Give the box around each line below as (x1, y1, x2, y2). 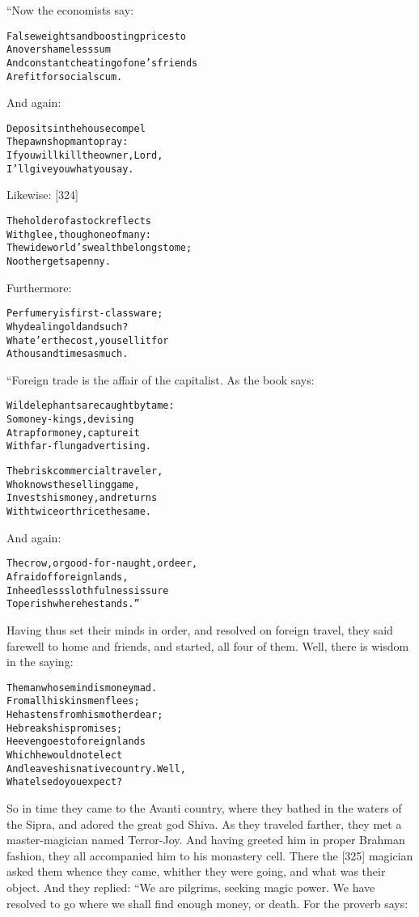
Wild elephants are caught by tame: (6, 400, 175, 412)
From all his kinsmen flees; (6, 695, 140, 707)
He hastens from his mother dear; (6, 709, 163, 721)
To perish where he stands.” (6, 598, 140, 610)
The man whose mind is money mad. (6, 681, 158, 694)
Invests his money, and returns (6, 492, 158, 504)
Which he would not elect (6, 749, 123, 761)
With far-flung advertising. (6, 440, 151, 452)
